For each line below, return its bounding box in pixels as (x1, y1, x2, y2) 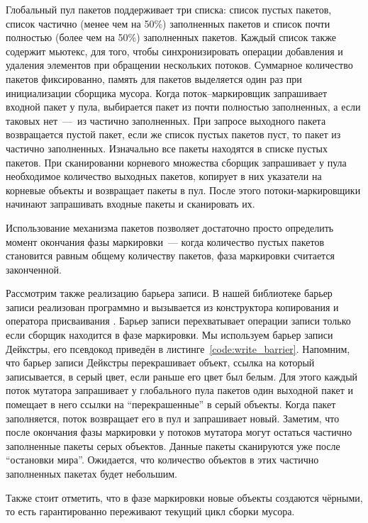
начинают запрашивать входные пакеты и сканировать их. (6, 196, 255, 211)
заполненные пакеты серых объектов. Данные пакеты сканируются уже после (6, 438, 340, 453)
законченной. (6, 261, 62, 276)
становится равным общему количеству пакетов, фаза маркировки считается (6, 248, 335, 263)
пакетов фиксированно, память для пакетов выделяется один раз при (6, 71, 302, 86)
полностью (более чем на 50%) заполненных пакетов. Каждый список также (6, 30, 337, 45)
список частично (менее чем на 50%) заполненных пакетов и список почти (6, 16, 330, 30)
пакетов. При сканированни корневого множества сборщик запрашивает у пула (6, 154, 347, 169)
